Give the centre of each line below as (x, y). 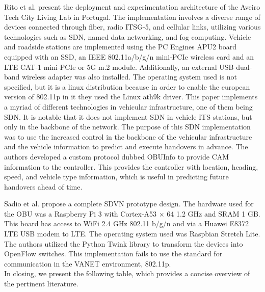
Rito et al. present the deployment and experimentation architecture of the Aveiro (132, 7)
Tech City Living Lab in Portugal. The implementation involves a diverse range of (132, 17)
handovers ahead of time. (43, 186)
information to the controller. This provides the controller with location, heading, (131, 166)
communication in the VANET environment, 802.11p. (88, 263)
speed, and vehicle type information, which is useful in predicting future (116, 177)
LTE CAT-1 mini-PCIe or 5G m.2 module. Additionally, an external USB (119, 67)
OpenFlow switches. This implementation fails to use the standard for (113, 254)
